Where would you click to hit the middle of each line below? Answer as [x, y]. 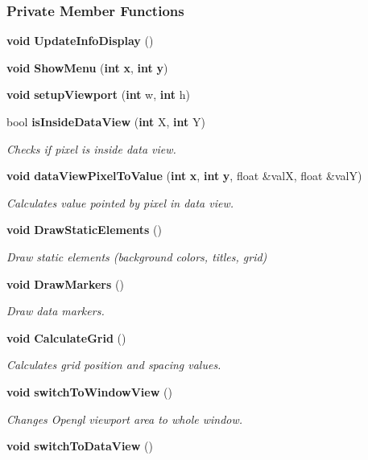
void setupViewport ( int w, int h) [98, 94]
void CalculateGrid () [66, 337]
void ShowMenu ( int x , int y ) [87, 67]
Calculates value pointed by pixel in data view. [120, 202]
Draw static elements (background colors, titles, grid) [137, 256]
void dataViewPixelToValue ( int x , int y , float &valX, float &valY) [184, 176]
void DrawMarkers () [65, 283]
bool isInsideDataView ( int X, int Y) [106, 121]
